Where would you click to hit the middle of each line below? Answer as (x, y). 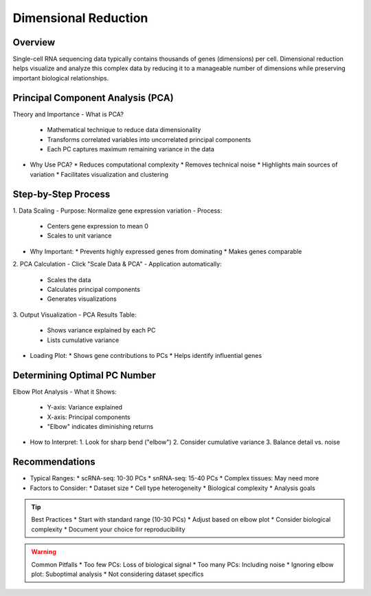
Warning (44, 552)
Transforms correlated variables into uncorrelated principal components (149, 139)
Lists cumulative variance (83, 340)
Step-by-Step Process (61, 194)
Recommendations (54, 462)
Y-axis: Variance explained (85, 407)
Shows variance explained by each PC (101, 330)
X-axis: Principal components (89, 417)
